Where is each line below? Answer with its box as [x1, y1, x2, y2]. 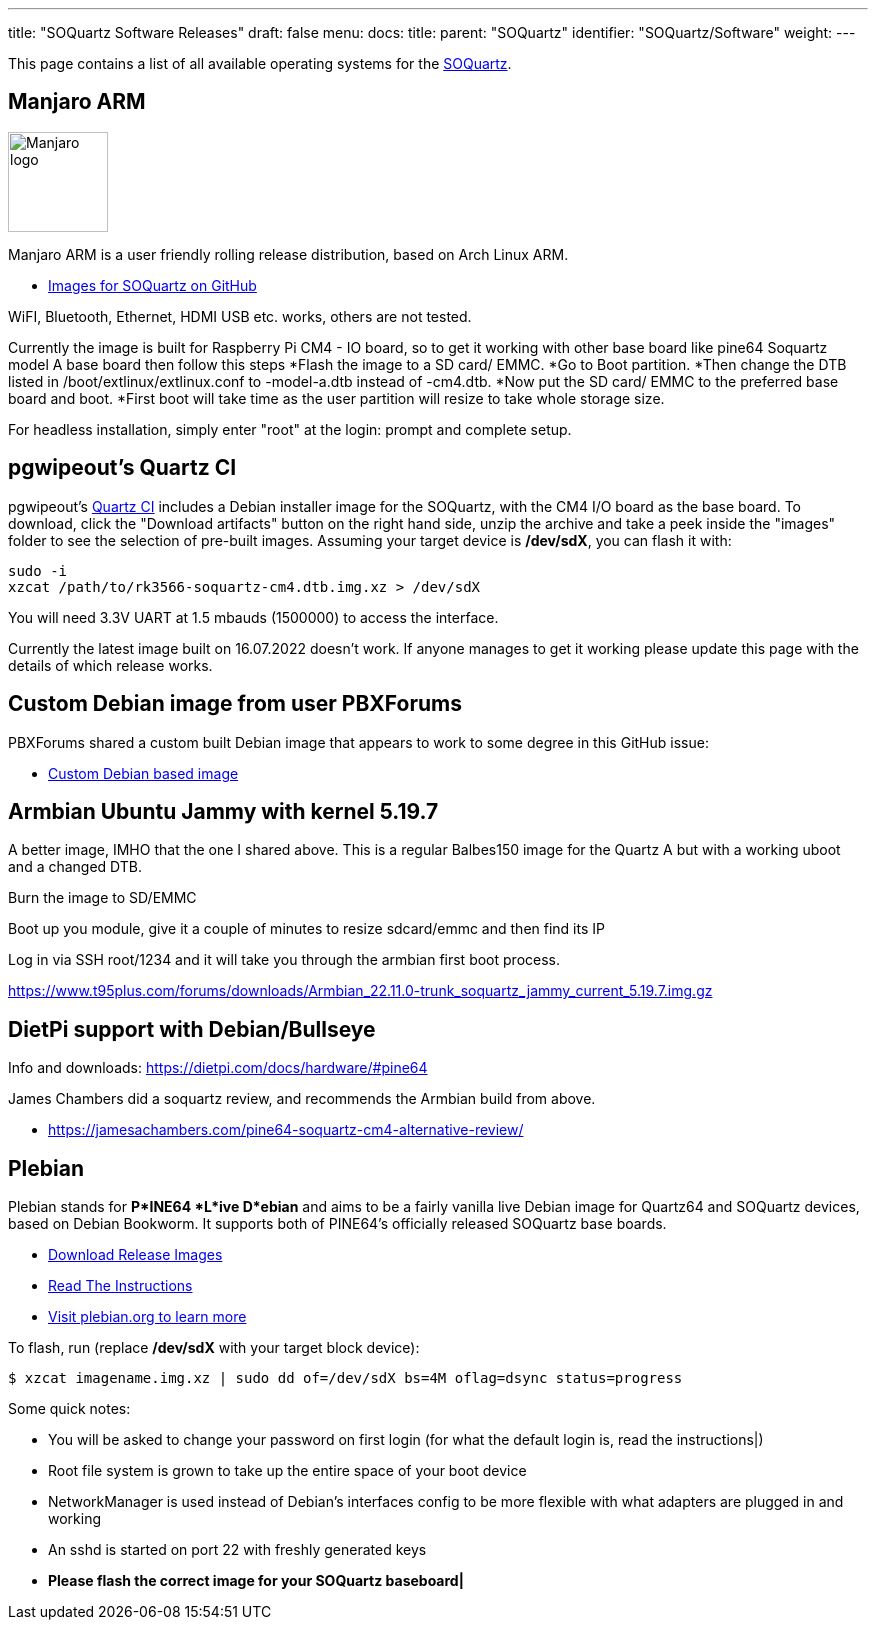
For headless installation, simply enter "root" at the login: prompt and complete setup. [8, 420, 572, 438]
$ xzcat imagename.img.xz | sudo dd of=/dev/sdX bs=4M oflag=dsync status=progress [8, 1370, 683, 1387]
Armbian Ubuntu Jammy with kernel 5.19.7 [8, 798, 439, 824]
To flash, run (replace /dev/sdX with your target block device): [8, 1339, 420, 1357]
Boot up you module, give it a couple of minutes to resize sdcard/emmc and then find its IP [8, 920, 605, 938]
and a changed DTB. [8, 858, 143, 876]
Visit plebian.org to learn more [48, 1308, 247, 1326]
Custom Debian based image [48, 764, 239, 782]
